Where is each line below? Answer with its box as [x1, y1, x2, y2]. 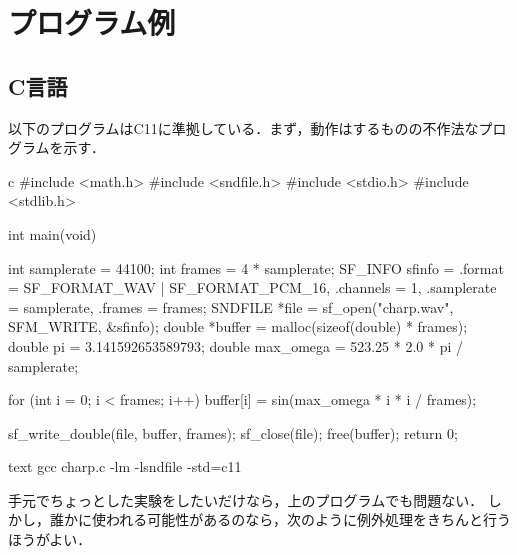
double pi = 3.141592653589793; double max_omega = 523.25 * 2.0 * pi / [8, 335, 463, 356]
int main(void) [8, 223, 97, 244]
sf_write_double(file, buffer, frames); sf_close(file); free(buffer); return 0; [8, 422, 458, 443]
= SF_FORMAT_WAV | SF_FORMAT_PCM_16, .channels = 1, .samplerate [8, 277, 497, 298]
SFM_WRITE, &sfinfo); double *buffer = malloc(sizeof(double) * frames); [8, 316, 468, 337]
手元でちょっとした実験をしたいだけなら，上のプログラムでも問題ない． [8, 489, 484, 510]
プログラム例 [8, 2, 176, 43]
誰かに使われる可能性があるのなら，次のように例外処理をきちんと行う [49, 509, 511, 530]
